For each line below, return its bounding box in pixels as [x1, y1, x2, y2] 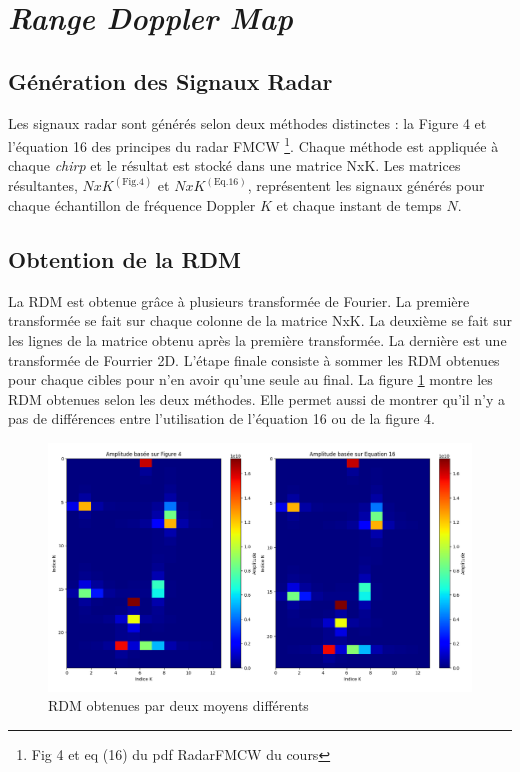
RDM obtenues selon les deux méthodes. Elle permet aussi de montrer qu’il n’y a [8, 388, 505, 409]
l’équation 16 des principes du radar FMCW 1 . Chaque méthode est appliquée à [8, 133, 499, 156]
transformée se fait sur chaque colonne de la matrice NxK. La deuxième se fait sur [8, 310, 512, 331]
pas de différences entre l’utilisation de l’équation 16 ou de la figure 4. [8, 408, 435, 429]
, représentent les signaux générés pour [247, 175, 485, 196]
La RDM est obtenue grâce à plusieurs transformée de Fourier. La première [8, 290, 470, 311]
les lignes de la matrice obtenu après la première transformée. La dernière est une [8, 330, 507, 351]
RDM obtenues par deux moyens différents [48, 695, 309, 716]
